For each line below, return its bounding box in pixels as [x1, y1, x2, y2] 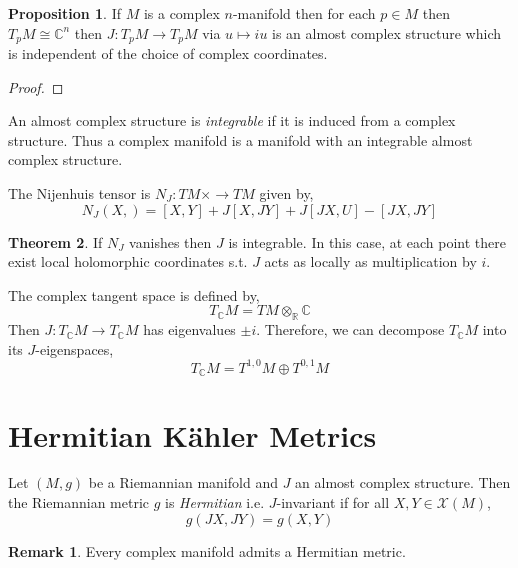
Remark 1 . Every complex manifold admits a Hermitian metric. [8, 540, 406, 561]
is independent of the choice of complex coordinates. [8, 43, 328, 64]
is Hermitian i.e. [165, 492, 265, 513]
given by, [259, 183, 314, 204]
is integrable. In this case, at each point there [228, 231, 507, 252]
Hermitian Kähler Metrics [8, 414, 377, 455]
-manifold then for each [232, 3, 376, 23]
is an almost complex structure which [272, 22, 502, 43]
